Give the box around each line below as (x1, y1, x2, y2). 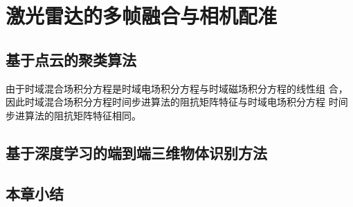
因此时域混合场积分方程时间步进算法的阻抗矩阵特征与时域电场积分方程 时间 (6, 95, 348, 109)
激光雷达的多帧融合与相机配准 (6, 1, 278, 30)
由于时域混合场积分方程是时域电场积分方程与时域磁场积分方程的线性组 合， (6, 81, 348, 95)
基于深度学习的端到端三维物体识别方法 (6, 141, 267, 163)
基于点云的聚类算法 (6, 48, 136, 70)
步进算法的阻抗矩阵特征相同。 (6, 108, 141, 122)
